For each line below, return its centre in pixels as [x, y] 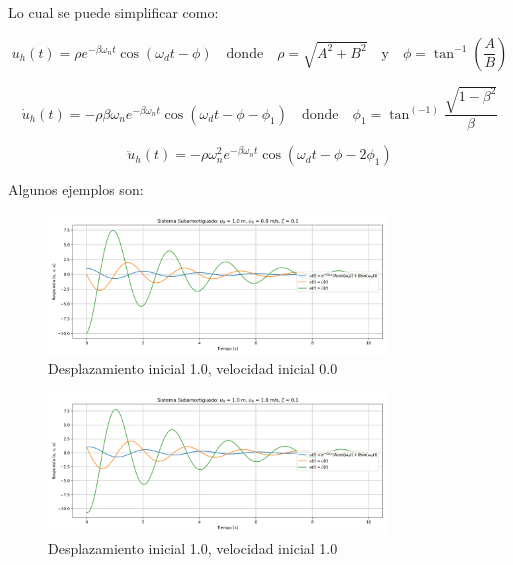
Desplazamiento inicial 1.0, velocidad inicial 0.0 [193, 368]
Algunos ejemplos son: [76, 189]
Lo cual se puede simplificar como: [113, 12]
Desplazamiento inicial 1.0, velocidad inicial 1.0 [193, 547]
